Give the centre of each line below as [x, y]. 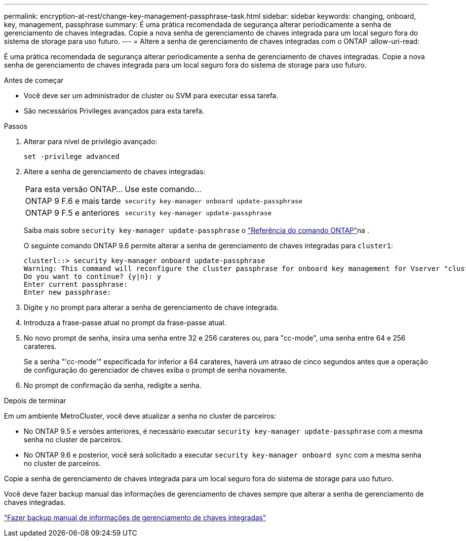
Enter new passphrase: [68, 292]
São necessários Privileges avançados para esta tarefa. [114, 111]
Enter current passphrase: [76, 284]
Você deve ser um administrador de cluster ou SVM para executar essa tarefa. [151, 96]
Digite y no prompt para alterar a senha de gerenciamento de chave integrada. [151, 307]
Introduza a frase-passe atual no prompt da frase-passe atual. [125, 323]
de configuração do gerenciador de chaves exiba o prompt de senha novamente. [155, 370]
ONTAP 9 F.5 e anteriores [72, 213]
